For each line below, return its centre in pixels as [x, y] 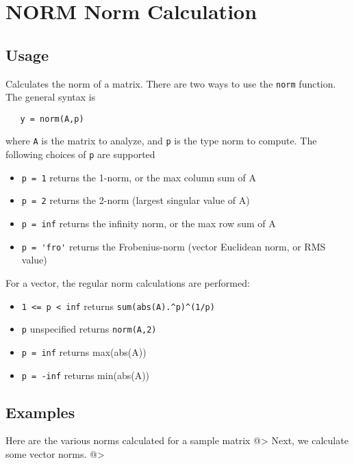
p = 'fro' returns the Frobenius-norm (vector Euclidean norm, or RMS [174, 246]
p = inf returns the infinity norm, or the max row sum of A [149, 223]
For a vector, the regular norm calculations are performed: [128, 283]
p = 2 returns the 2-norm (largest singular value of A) [136, 200]
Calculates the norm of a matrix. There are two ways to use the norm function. [171, 83]
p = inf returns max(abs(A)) [84, 351]
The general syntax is [51, 97]
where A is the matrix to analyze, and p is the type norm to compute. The [161, 141]
